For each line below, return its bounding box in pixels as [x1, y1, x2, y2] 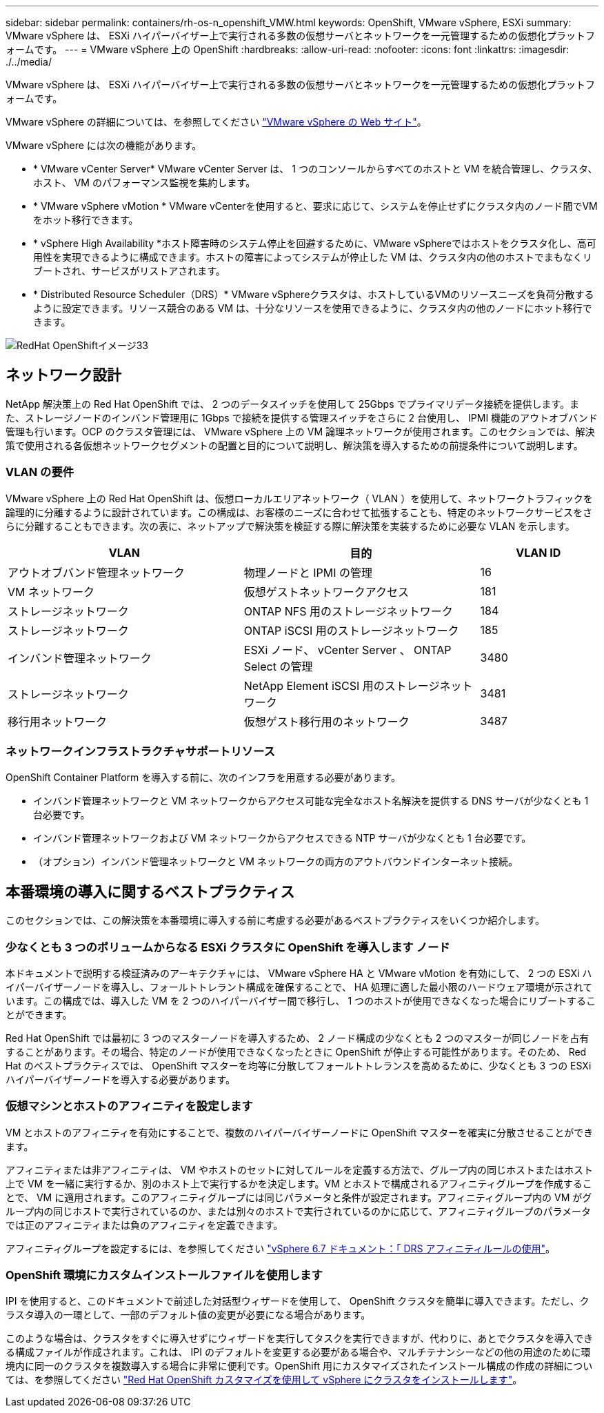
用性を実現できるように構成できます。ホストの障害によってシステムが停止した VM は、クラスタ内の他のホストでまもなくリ [33, 251, 592, 263]
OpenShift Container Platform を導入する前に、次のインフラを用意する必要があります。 [6, 771, 401, 784]
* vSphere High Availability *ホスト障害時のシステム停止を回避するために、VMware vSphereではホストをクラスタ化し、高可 [33, 237, 596, 249]
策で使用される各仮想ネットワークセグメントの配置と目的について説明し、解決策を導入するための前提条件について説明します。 [6, 439, 583, 451]
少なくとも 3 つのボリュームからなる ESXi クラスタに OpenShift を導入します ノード [6, 940, 450, 954]
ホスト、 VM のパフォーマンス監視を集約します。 [33, 177, 256, 188]
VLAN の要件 [6, 465, 74, 480]
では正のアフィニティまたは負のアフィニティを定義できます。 [6, 1218, 283, 1231]
